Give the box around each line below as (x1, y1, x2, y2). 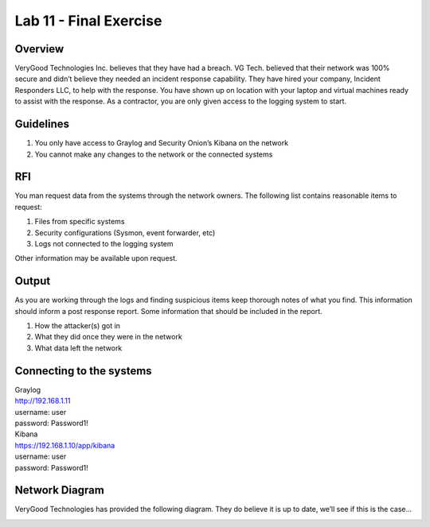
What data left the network (34, 343, 123, 353)
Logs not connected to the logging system (34, 239, 174, 248)
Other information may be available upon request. (14, 254, 178, 263)
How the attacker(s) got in (34, 321, 121, 331)
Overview (14, 42, 64, 56)
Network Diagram (14, 483, 105, 497)
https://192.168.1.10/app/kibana (14, 440, 115, 450)
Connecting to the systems (14, 364, 152, 378)
